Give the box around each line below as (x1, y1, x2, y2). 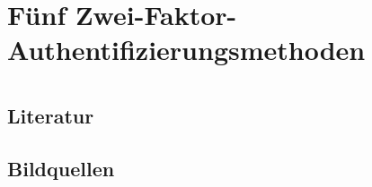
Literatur (7, 101, 94, 129)
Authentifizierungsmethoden (7, 31, 366, 68)
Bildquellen (7, 154, 115, 182)
